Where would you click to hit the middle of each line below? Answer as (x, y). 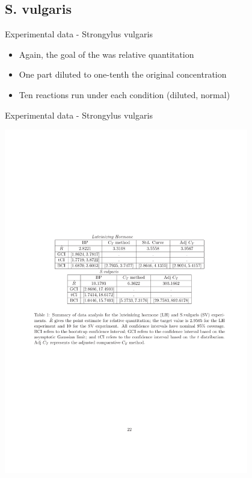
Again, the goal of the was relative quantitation (106, 54)
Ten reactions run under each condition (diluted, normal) (124, 94)
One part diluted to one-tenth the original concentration (123, 74)
